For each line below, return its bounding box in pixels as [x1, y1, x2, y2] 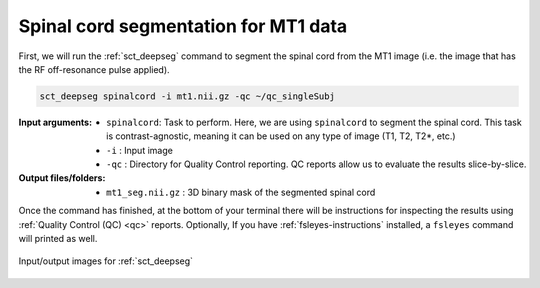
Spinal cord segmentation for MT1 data [18, 15, 348, 37]
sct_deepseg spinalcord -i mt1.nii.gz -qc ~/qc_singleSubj [39, 90, 335, 102]
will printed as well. [18, 233, 98, 245]
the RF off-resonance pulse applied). [18, 63, 170, 75]
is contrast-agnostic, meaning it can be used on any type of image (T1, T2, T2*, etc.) [106, 130, 456, 142]
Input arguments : [18, 116, 93, 128]
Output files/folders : [18, 172, 106, 184]
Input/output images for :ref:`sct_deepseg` [18, 255, 194, 267]
